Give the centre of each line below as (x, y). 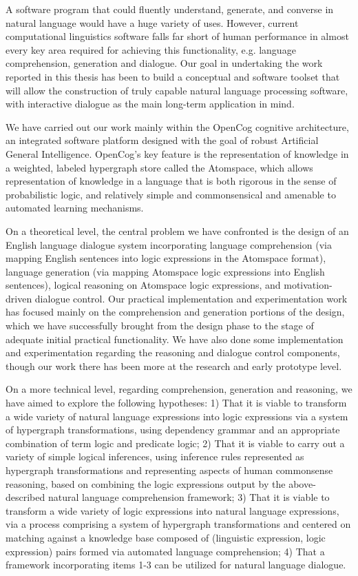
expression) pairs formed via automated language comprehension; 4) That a (165, 551)
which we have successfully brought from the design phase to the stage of (160, 326)
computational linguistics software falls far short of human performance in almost (177, 36)
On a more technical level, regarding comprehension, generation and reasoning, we (179, 389)
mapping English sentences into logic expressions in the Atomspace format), (166, 258)
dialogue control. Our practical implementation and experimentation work (191, 298)
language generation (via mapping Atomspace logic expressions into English (165, 271)
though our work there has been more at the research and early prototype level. (174, 366)
